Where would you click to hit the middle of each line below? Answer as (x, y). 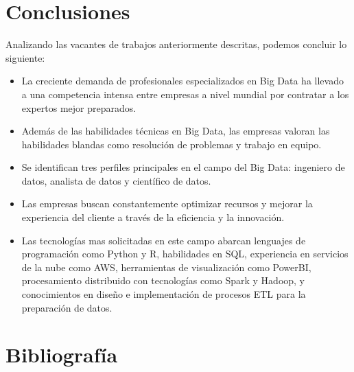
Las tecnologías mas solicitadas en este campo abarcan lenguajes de (164, 240)
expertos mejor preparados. (79, 107)
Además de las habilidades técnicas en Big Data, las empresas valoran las (176, 131)
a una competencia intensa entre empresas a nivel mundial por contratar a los (185, 94)
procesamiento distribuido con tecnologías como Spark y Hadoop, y (163, 280)
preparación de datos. (67, 307)
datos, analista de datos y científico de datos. (116, 180)
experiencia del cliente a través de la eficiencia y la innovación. (153, 217)
